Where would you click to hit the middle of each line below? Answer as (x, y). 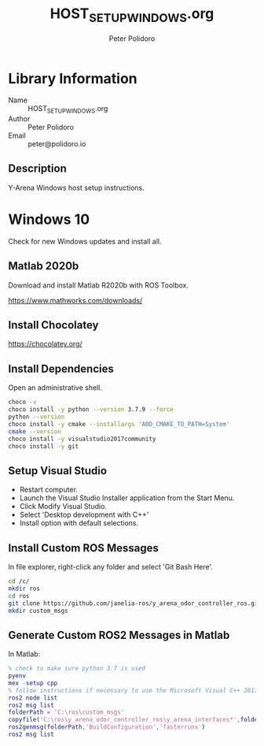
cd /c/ (19, 581)
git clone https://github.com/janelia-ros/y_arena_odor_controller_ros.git (135, 603)
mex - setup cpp (33, 683)
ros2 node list (33, 698)
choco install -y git (44, 446)
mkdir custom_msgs (38, 611)
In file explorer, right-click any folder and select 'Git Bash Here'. (111, 567)
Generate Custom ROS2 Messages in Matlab (119, 635)
